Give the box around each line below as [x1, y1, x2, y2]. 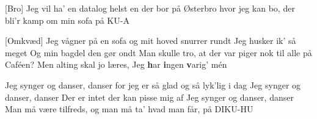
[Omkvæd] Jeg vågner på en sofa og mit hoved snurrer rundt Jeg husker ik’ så [5, 34, 296, 47]
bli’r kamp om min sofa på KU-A [5, 13, 129, 26]
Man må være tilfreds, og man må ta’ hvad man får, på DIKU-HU [5, 103, 253, 115]
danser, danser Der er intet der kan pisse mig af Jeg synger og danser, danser [5, 90, 294, 103]
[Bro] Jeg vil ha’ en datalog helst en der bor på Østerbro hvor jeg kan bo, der [5, 2, 295, 14]
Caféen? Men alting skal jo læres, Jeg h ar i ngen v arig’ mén [5, 58, 227, 71]
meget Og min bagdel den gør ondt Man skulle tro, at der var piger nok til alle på [5, 46, 312, 59]
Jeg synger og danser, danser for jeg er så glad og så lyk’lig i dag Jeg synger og [5, 78, 301, 91]
